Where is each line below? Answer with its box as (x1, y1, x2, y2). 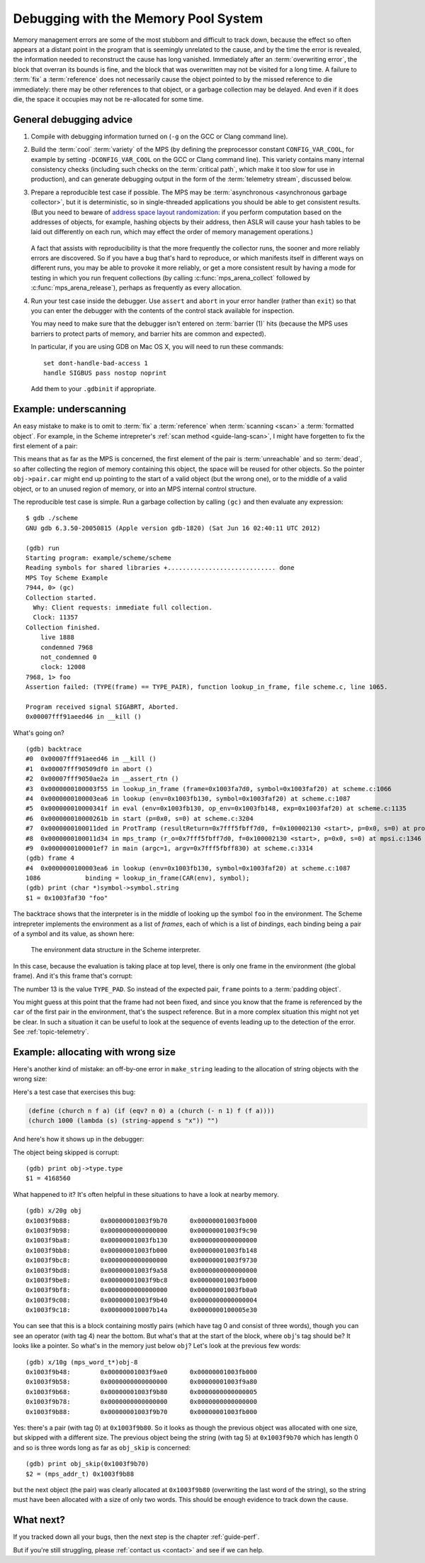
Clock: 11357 (33, 614, 79, 622)
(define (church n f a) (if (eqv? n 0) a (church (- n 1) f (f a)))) (28, 1107, 275, 1115)
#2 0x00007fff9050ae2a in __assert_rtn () (25, 775, 179, 783)
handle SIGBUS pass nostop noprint (43, 369, 167, 377)
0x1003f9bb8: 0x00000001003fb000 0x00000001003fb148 (25, 1246, 258, 1254)
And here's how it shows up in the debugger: (13, 1135, 144, 1144)
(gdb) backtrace (25, 745, 82, 753)
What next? (13, 1514, 65, 1526)
